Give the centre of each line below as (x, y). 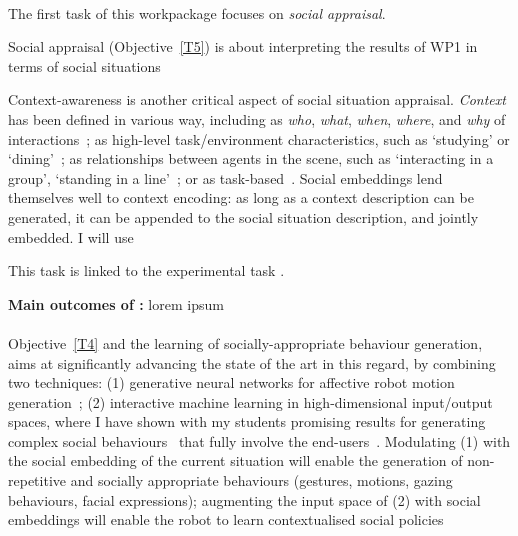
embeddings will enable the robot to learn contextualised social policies (226, 519)
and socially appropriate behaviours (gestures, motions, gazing (261, 480)
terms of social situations (84, 65)
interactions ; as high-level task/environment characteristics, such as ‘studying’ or (259, 138)
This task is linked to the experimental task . (146, 270)
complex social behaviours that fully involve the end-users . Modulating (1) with (259, 440)
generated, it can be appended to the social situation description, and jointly (243, 216)
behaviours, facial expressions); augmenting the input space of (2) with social (244, 499)
